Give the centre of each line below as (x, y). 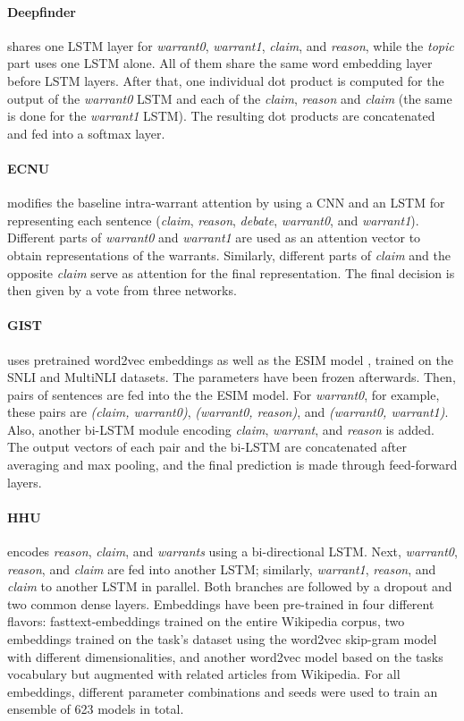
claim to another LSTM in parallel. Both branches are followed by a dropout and (230, 586)
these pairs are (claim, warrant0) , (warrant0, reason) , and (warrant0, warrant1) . (228, 412)
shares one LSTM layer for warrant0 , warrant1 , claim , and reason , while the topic (231, 45)
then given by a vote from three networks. (122, 290)
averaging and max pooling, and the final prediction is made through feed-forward (232, 465)
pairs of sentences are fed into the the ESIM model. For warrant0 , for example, (224, 394)
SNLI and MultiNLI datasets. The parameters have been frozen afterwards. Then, (232, 377)
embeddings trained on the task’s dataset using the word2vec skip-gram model (222, 639)
